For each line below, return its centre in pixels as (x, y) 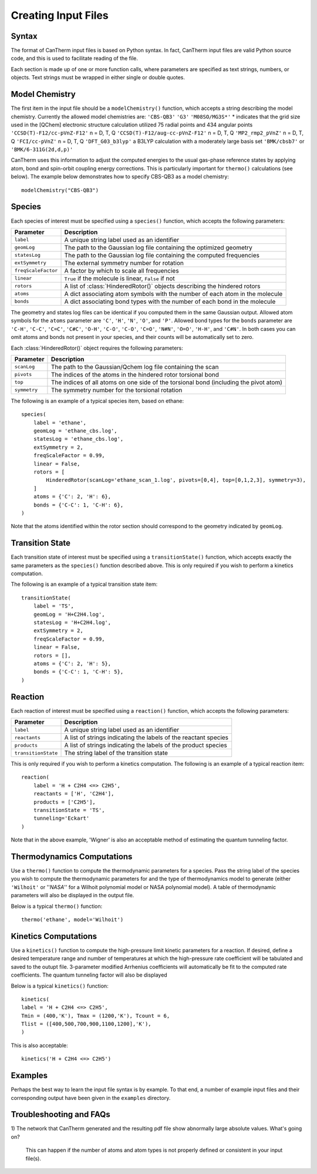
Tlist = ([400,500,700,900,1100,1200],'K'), (87, 1024)
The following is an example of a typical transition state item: (84, 584)
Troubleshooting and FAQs (61, 1114)
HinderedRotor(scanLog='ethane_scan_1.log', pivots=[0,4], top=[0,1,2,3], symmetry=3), (176, 480)
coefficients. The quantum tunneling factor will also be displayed (89, 975)
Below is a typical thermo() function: (57, 906)
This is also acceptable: (39, 1045)
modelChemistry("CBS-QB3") (60, 190)
